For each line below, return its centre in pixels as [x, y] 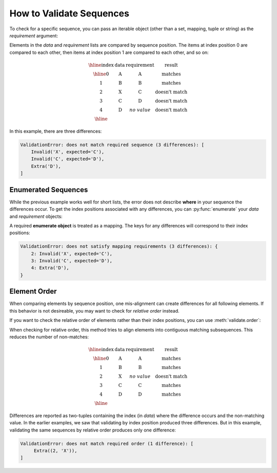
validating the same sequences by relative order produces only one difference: [93, 430]
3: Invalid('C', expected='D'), [72, 261]
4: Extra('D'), [50, 268]
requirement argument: [34, 35]
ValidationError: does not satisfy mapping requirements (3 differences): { [119, 246]
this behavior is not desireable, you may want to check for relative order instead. [94, 311]
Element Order [33, 291]
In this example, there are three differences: [56, 131]
